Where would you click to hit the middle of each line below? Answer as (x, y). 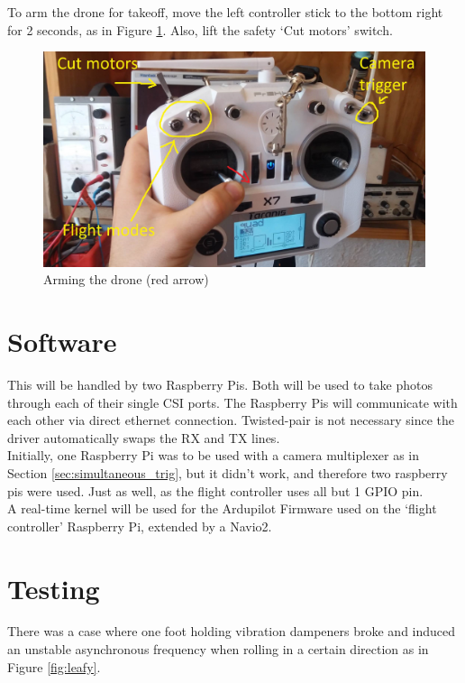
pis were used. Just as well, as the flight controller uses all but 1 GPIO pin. (215, 490)
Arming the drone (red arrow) (126, 279)
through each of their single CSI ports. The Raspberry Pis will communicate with (232, 402)
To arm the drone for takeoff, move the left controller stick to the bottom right (225, 12)
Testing (54, 588)
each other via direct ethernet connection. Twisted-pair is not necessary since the (231, 420)
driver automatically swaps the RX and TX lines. (144, 437)
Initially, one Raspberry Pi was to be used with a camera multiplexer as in (214, 455)
